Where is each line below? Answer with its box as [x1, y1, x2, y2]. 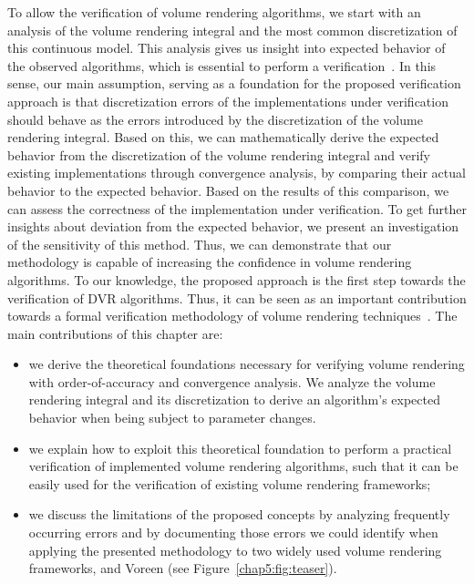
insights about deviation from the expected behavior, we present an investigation [7, 217, 459, 236]
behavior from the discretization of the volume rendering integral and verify [7, 145, 430, 164]
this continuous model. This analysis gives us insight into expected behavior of [7, 38, 446, 57]
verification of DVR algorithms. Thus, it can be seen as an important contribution [7, 288, 467, 307]
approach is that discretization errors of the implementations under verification [7, 91, 448, 110]
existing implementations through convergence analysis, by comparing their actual [7, 163, 466, 182]
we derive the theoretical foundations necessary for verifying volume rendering [28, 354, 465, 374]
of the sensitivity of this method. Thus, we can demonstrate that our [7, 234, 392, 253]
